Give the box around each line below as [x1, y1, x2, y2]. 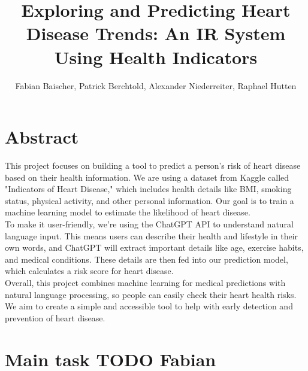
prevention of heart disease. [5, 311, 105, 324]
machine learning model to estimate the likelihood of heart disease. [5, 206, 250, 218]
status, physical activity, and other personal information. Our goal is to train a [5, 194, 294, 206]
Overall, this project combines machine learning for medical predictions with [5, 276, 286, 288]
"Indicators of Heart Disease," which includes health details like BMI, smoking [5, 183, 292, 195]
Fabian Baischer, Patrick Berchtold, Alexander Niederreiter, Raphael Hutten [15, 79, 297, 92]
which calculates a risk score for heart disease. [5, 264, 174, 277]
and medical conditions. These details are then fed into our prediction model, [5, 253, 288, 265]
